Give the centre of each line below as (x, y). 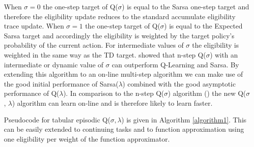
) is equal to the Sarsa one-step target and (186, 6)
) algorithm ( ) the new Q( (207, 93)
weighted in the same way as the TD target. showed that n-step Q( (105, 54)
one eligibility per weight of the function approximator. (87, 138)
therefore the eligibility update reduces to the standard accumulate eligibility (120, 16)
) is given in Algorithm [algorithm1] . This (184, 119)
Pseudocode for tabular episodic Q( (57, 119)
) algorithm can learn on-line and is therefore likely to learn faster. (112, 103)
